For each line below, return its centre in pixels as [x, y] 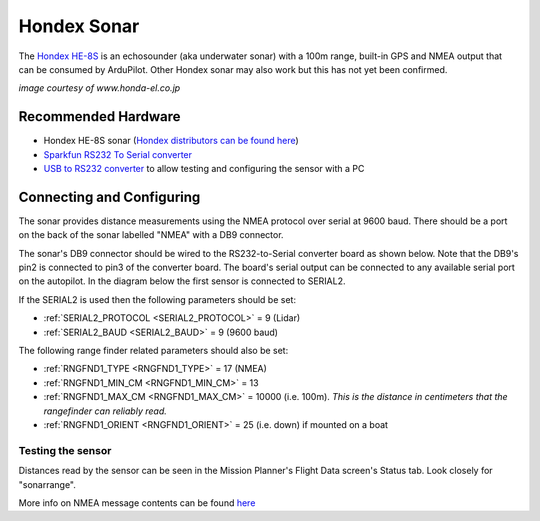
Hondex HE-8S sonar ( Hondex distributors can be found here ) [171, 141]
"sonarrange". [47, 484]
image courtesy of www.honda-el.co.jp [99, 88]
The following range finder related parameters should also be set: [153, 351]
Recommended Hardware [99, 116]
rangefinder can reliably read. [105, 411]
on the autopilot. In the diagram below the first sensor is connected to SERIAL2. [182, 281]
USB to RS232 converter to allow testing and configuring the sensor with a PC [204, 169]
